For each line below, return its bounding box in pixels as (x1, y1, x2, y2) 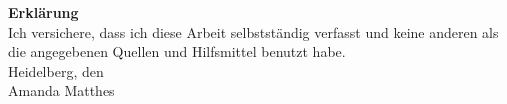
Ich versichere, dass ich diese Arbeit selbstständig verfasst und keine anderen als (8, 21, 499, 42)
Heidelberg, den (8, 60, 104, 81)
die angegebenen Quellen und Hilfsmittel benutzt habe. (8, 41, 346, 62)
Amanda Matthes (8, 80, 115, 101)
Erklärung (8, 2, 79, 22)
